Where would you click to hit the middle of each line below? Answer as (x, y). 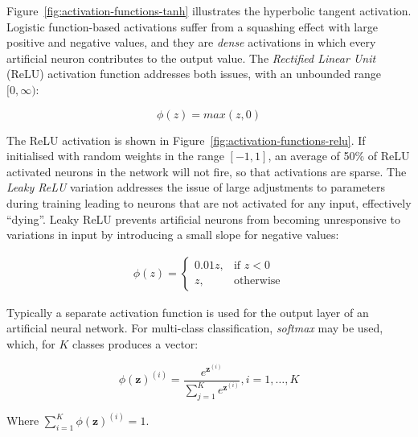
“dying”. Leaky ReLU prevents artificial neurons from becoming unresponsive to (203, 219)
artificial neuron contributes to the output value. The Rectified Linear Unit (191, 58)
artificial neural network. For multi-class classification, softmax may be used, (195, 328)
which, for (31, 343)
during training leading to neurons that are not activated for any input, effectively (209, 202)
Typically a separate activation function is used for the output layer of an (188, 312)
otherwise (257, 281)
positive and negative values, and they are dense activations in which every (191, 42)
